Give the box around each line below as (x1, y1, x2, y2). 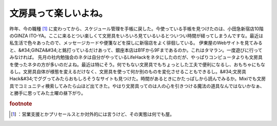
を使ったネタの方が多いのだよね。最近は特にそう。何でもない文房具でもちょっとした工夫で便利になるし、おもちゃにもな (9, 61, 265, 68)
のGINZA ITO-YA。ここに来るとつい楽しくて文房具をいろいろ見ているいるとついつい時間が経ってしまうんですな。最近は (9, 32, 264, 38)
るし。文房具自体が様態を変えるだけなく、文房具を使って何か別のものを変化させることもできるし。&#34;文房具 (9, 68, 246, 74)
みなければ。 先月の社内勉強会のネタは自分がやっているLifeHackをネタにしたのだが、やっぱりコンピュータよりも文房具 (9, 54, 263, 60)
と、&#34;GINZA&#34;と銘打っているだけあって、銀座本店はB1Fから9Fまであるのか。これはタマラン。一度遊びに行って (9, 47, 263, 53)
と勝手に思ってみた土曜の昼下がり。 (9, 90, 86, 96)
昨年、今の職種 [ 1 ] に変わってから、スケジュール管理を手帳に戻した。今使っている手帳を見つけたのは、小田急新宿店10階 (9, 26, 264, 32)
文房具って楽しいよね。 (9, 8, 108, 19)
